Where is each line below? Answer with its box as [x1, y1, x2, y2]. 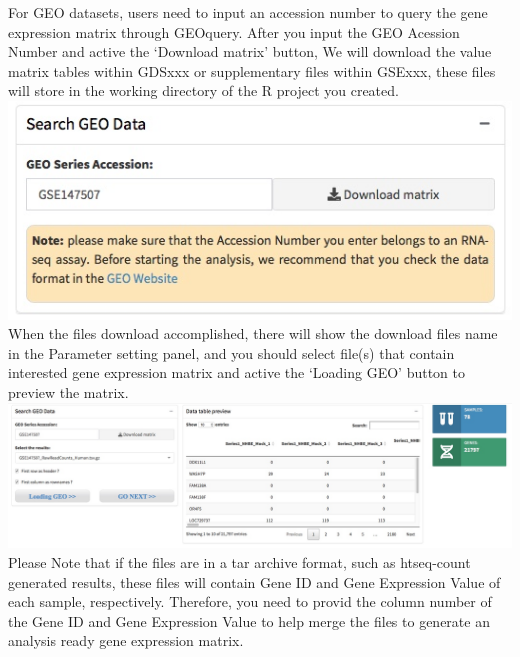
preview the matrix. [8, 382, 129, 403]
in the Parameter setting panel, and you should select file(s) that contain [8, 342, 455, 363]
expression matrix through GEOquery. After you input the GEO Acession [8, 21, 460, 42]
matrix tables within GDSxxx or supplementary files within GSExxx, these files [8, 60, 496, 81]
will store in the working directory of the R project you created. [8, 80, 399, 101]
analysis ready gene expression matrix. [8, 630, 244, 651]
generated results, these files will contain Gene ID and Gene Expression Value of [8, 571, 501, 592]
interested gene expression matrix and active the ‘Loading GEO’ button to [8, 362, 466, 383]
